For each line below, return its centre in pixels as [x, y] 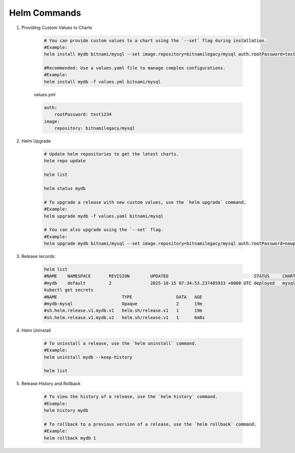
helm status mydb [65, 188]
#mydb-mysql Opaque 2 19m [123, 303]
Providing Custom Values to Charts [57, 28]
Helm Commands [45, 13]
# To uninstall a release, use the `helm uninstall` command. [120, 343]
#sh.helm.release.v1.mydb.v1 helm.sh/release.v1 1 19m [123, 311]
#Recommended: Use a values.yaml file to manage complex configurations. [135, 68]
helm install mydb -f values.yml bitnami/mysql [102, 82]
